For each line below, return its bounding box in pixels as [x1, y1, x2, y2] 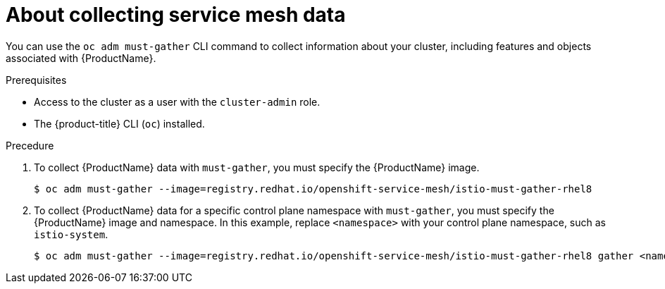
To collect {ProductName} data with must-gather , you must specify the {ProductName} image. [34, 161, 480, 173]
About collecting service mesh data [6, 3, 346, 27]
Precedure [6, 139, 54, 152]
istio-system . [34, 228, 108, 240]
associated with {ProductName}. [6, 51, 156, 64]
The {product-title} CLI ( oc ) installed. [34, 117, 205, 130]
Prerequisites [6, 73, 67, 86]
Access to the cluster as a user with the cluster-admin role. [34, 95, 321, 108]
